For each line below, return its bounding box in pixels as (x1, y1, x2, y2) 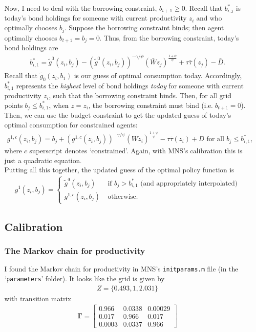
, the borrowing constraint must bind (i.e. (88, 100, 213, 110)
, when (49, 100, 69, 110)
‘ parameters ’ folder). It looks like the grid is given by (4, 273, 165, 283)
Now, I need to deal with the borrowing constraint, (4, 3, 157, 13)
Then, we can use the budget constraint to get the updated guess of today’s (4, 110, 231, 120)
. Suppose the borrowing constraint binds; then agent (64, 22, 224, 33)
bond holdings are (4, 42, 58, 52)
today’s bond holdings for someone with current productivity (4, 13, 187, 23)
